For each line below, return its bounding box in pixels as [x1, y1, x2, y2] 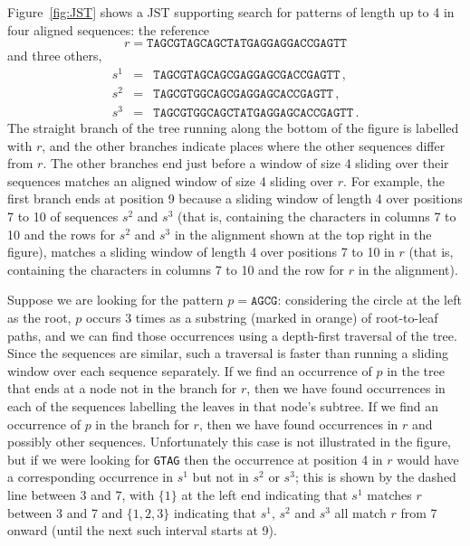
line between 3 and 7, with [7, 485, 155, 504]
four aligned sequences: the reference [7, 20, 210, 39]
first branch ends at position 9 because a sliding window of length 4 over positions [7, 189, 463, 208]
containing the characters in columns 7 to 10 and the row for [7, 259, 345, 278]
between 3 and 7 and [7, 503, 123, 522]
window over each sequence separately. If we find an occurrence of [7, 361, 372, 380]
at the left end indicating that [181, 485, 348, 504]
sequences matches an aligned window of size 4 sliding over [7, 171, 334, 190]
